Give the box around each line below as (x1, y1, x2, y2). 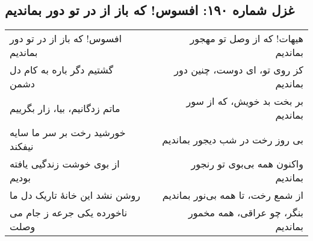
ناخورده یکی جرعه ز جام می (10, 205, 128, 220)
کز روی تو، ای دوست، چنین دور (174, 63, 303, 77)
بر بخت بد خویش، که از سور (186, 94, 303, 108)
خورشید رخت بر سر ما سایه (10, 125, 126, 140)
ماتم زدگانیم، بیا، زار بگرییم (10, 101, 120, 115)
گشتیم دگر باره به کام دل (10, 63, 114, 77)
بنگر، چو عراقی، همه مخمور (188, 205, 303, 220)
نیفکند (10, 139, 34, 154)
